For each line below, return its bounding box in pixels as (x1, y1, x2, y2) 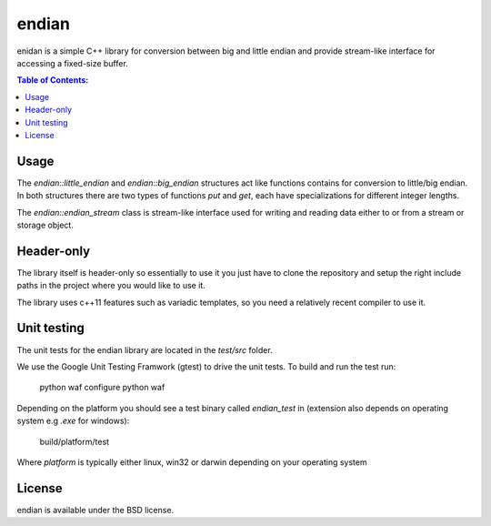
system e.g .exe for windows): (16, 415, 130, 427)
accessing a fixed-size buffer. (16, 57, 129, 68)
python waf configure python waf (39, 382, 165, 393)
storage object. (16, 219, 75, 230)
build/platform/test (39, 436, 109, 447)
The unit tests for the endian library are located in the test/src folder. (16, 344, 273, 355)
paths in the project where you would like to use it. (16, 280, 206, 291)
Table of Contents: (16, 75, 89, 86)
